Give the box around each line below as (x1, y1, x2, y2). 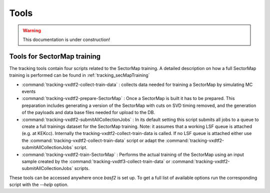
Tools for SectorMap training (9, 52, 101, 60)
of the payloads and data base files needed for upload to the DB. (21, 109, 155, 115)
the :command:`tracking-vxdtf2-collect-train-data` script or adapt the (21, 137, 165, 143)
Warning (22, 27, 41, 33)
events (21, 88, 36, 94)
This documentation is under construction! (22, 36, 110, 42)
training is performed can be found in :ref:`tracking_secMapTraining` (9, 72, 150, 78)
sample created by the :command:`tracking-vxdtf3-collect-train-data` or (21, 158, 170, 164)
